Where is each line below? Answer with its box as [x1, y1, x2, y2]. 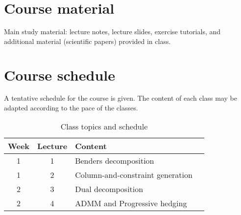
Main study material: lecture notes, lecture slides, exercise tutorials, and [4, 26, 221, 37]
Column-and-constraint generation [75, 169, 193, 180]
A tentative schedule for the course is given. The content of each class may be [4, 93, 237, 103]
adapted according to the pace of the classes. [4, 103, 138, 113]
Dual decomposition [75, 183, 144, 194]
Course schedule [4, 64, 115, 85]
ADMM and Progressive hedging [75, 197, 187, 209]
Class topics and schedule [60, 120, 148, 132]
